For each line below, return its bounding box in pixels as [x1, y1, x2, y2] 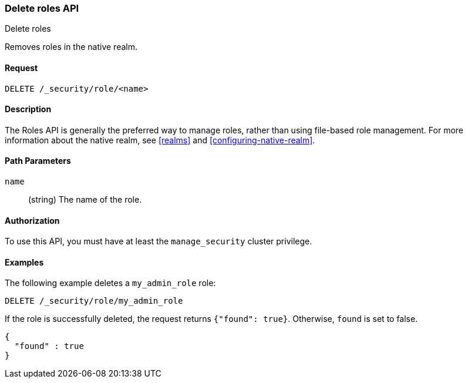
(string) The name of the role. [28, 194, 142, 205]
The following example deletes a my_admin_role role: [5, 278, 216, 288]
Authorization [5, 215, 60, 226]
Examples [5, 257, 44, 267]
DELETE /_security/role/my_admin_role [5, 296, 183, 306]
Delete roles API [5, 2, 79, 14]
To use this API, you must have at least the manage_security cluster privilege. [5, 236, 312, 247]
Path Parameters [5, 156, 71, 166]
